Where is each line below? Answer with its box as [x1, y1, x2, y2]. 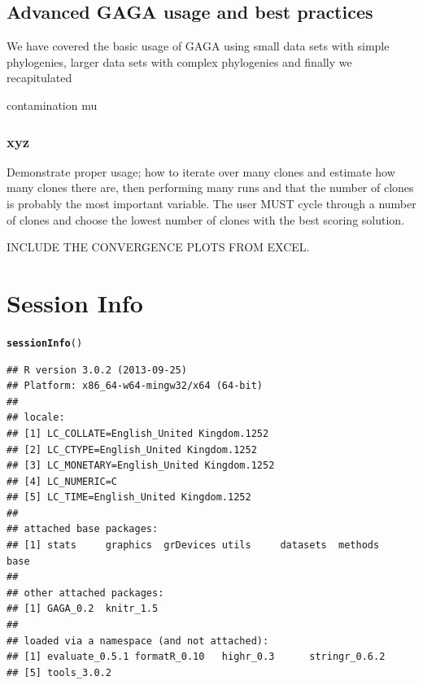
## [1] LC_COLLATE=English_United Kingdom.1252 [7, 427, 269, 439]
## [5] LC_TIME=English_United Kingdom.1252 [7, 491, 251, 504]
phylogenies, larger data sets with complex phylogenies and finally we [7, 53, 352, 70]
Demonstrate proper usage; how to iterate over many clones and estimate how [7, 163, 395, 180]
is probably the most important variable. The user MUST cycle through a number [7, 194, 416, 212]
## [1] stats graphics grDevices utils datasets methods [7, 539, 380, 552]
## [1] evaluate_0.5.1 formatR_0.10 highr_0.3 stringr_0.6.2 [7, 651, 386, 663]
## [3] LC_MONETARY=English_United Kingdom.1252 [7, 460, 275, 472]
